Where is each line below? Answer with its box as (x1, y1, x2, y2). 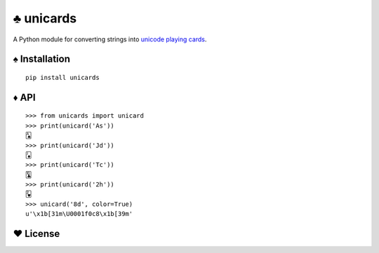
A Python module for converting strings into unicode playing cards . (13, 35, 207, 43)
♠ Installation (13, 53, 70, 65)
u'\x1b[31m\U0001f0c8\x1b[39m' (25, 210, 133, 218)
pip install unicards (25, 74, 100, 81)
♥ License (13, 228, 60, 240)
